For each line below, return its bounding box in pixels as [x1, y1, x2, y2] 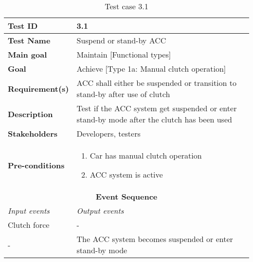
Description [8, 108, 53, 120]
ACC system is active [90, 169, 163, 180]
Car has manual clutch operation [90, 150, 202, 161]
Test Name [8, 35, 51, 46]
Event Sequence [95, 191, 158, 202]
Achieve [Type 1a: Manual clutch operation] [76, 63, 226, 74]
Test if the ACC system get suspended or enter [76, 102, 237, 114]
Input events [8, 205, 50, 216]
